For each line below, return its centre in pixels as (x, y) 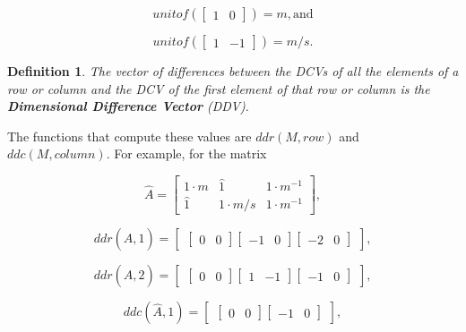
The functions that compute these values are (129, 136)
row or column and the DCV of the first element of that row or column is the (219, 88)
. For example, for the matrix (186, 153)
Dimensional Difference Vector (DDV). (128, 106)
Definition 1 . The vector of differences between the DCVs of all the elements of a (233, 71)
